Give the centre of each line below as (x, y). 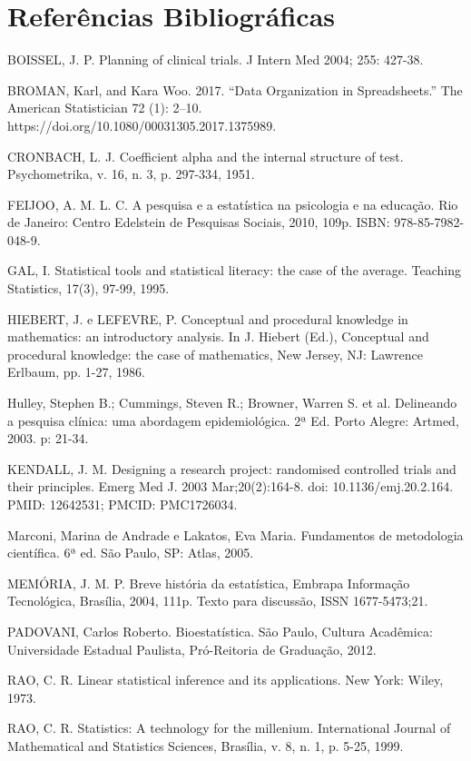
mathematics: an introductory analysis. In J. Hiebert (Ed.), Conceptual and (218, 336)
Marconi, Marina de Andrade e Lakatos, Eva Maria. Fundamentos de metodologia (235, 534)
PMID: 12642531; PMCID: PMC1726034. (123, 504)
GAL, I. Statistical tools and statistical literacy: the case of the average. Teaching (235, 270)
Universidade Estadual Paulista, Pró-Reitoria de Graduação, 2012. (192, 649)
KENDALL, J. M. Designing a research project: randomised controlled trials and (232, 468)
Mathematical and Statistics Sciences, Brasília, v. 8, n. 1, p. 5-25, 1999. (206, 745)
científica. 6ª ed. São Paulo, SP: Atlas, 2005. (131, 553)
